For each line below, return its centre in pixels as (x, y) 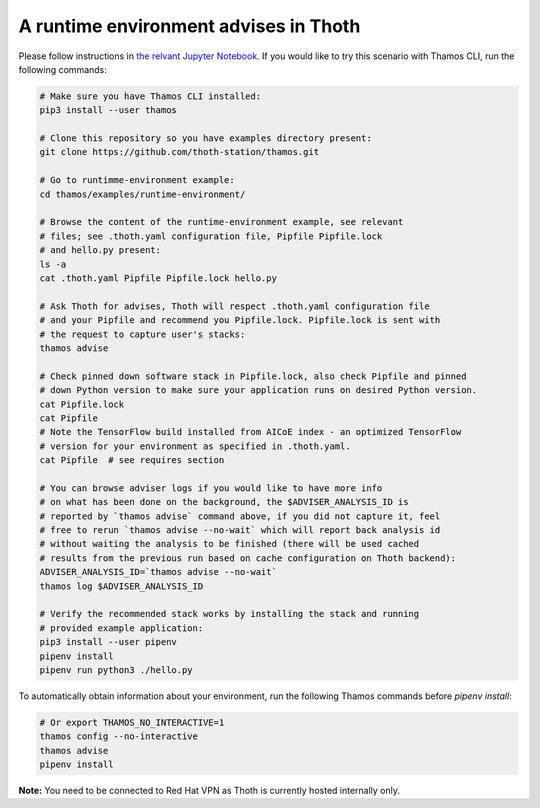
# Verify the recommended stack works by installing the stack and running (229, 614)
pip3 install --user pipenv (108, 642)
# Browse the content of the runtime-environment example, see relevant (221, 222)
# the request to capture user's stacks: (142, 334)
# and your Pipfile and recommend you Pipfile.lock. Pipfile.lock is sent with (240, 320)
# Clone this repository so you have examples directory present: (205, 138)
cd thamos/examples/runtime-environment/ (142, 194)
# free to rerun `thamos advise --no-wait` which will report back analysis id (240, 530)
